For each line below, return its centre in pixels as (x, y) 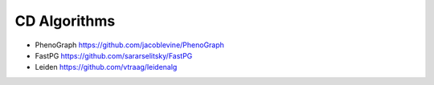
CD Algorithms (65, 21)
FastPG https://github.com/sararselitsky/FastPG (114, 55)
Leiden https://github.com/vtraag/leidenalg (106, 67)
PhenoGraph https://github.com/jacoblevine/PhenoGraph (130, 45)
